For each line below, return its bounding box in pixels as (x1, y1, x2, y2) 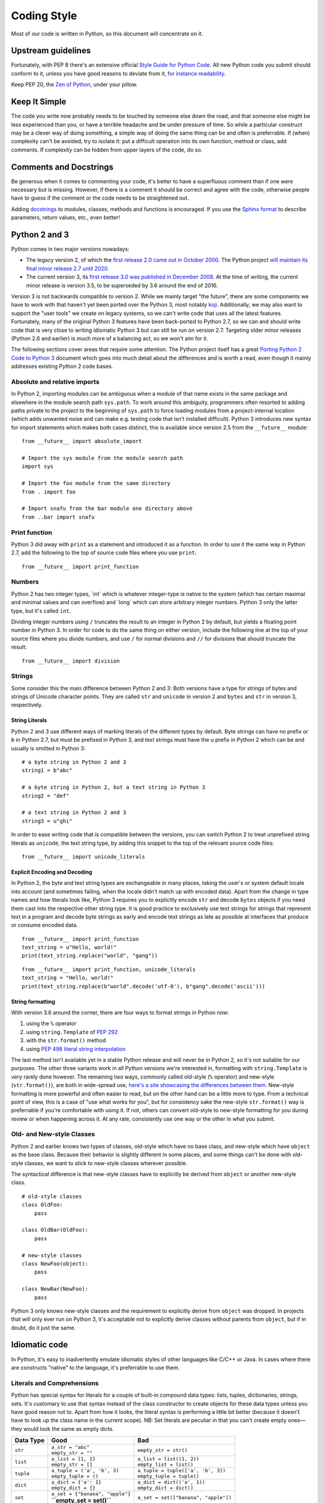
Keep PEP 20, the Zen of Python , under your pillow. (11, 81, 138, 88)
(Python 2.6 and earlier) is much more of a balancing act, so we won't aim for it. (11, 334, 208, 342)
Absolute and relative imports (11, 378, 100, 386)
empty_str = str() (137, 1446, 188, 1453)
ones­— (288, 1416, 306, 1424)
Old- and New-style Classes (11, 1130, 95, 1139)
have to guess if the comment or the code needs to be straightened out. (11, 194, 189, 201)
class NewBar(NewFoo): (22, 1285, 89, 1293)
